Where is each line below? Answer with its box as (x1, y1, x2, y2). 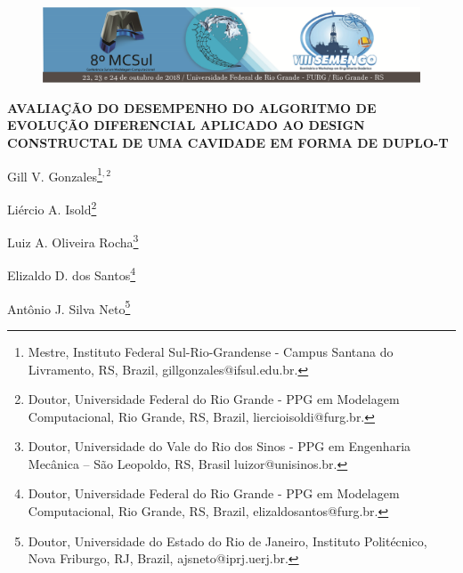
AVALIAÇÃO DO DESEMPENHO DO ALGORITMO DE (7, 98, 377, 117)
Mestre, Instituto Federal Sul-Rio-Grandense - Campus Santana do (28, 342, 394, 360)
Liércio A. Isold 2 (7, 197, 97, 218)
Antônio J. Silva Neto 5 (7, 296, 131, 318)
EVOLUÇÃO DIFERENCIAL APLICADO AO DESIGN (7, 116, 365, 134)
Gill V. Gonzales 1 (7, 164, 102, 185)
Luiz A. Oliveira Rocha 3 (7, 230, 139, 251)
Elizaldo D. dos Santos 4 (7, 263, 136, 285)
